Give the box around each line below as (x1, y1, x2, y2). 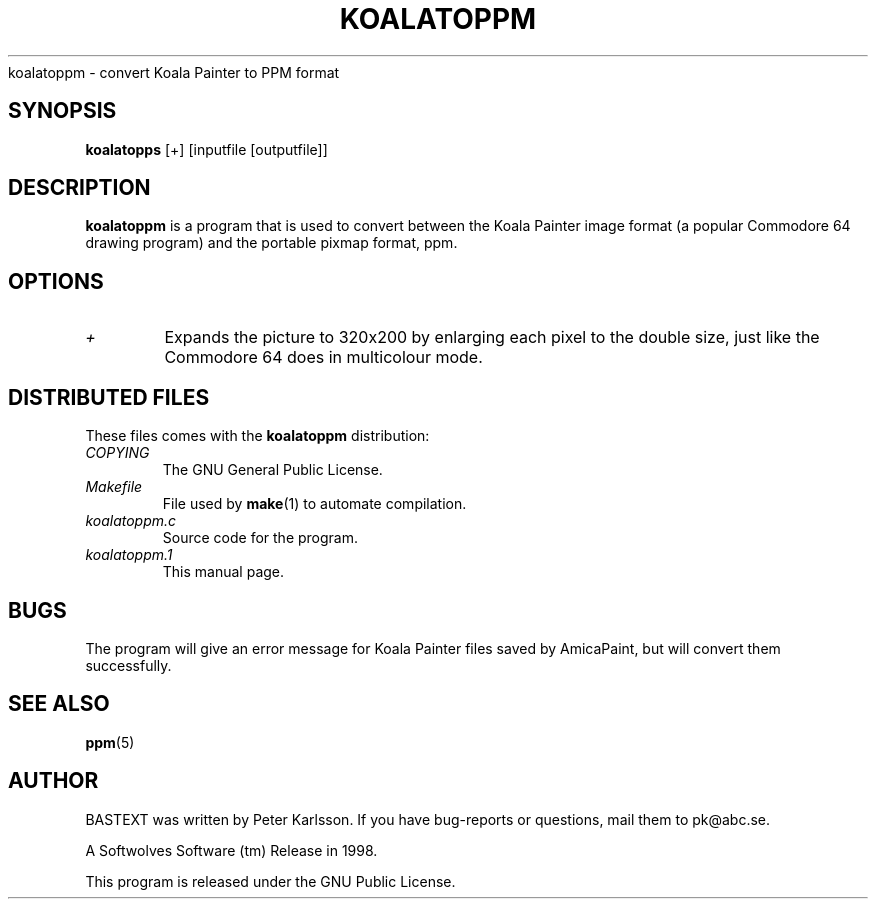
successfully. (85, 656, 172, 674)
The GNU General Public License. (162, 461, 383, 479)
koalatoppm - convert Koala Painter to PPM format (8, 63, 340, 81)
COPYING (85, 444, 150, 462)
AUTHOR (8, 768, 99, 794)
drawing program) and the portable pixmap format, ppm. (85, 234, 458, 252)
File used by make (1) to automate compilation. (162, 495, 467, 513)
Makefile (85, 478, 143, 496)
